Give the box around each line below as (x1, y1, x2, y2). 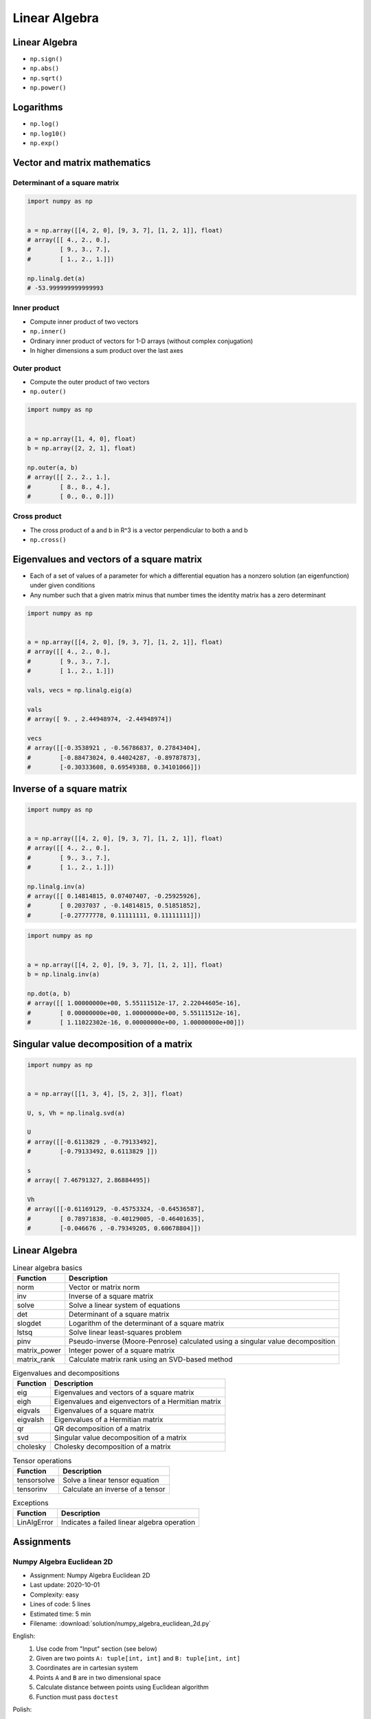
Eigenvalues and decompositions (12, 1368, 120, 1378)
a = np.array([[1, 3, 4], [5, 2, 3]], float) (27, 1090, 183, 1097)
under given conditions (30, 581, 95, 589)
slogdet (16, 1319, 41, 1328)
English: (12, 1632, 36, 1640)
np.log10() (30, 129, 67, 138)
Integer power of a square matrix (69, 1346, 175, 1355)
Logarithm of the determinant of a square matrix (69, 1319, 225, 1328)
